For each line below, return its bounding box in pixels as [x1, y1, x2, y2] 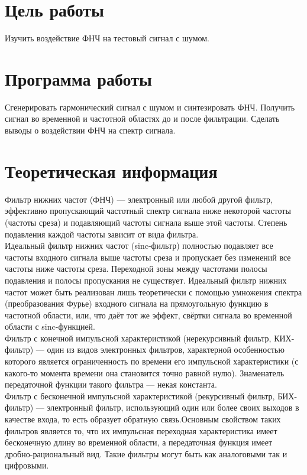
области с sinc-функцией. [5, 320, 96, 333]
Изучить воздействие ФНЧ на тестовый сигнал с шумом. [5, 32, 210, 44]
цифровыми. [5, 459, 49, 471]
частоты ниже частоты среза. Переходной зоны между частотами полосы [5, 262, 267, 275]
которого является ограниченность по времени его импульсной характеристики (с [5, 355, 299, 367]
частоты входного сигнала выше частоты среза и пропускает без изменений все [5, 250, 291, 263]
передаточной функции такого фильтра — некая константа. [5, 378, 217, 391]
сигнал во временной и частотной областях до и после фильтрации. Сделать [5, 112, 280, 125]
